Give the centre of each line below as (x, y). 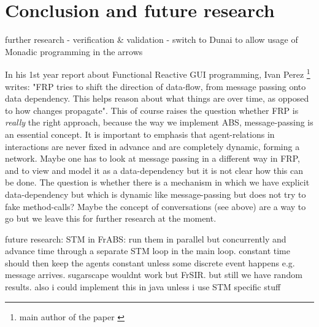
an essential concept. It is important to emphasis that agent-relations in (140, 134)
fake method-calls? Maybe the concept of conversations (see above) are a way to (156, 206)
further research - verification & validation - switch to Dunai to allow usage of (152, 39)
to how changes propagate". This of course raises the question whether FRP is (152, 110)
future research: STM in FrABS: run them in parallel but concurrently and (146, 239)
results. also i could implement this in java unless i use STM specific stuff (143, 287)
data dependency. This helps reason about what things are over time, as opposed (157, 98)
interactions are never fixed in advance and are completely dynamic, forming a (152, 146)
